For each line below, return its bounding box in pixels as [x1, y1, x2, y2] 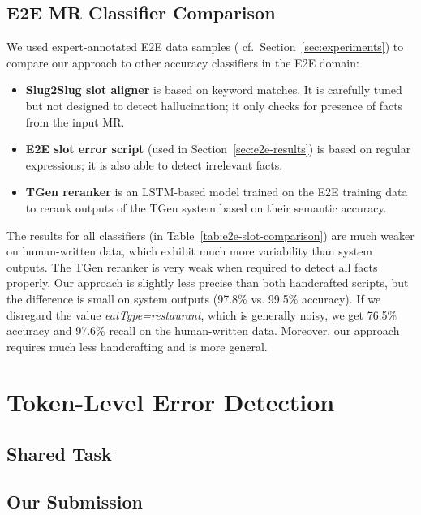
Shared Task [6, 441, 112, 466]
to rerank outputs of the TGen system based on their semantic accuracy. [25, 199, 387, 216]
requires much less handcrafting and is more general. [6, 337, 268, 354]
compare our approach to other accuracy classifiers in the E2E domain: [6, 54, 359, 71]
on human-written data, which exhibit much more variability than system [6, 242, 373, 260]
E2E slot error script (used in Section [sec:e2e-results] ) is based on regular [25, 140, 411, 157]
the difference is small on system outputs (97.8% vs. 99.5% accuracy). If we [6, 290, 381, 307]
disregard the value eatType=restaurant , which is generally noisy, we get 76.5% [6, 306, 397, 323]
